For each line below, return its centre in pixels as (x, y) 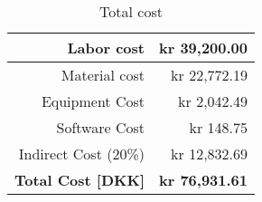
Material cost (103, 75)
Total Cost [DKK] (80, 180)
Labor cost (106, 48)
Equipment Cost (93, 101)
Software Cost (100, 127)
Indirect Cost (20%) (81, 154)
